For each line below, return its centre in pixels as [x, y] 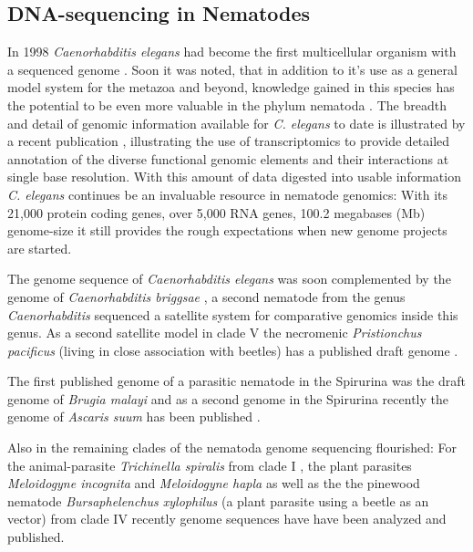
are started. [40, 248]
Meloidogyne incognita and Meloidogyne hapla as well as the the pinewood [214, 483]
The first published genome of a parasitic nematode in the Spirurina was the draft [236, 381]
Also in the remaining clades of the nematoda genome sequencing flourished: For [232, 448]
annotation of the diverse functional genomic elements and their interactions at [228, 158]
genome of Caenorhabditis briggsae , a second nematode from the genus [206, 296]
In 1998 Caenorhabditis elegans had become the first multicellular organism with [232, 52]
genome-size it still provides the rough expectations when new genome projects [227, 230]
